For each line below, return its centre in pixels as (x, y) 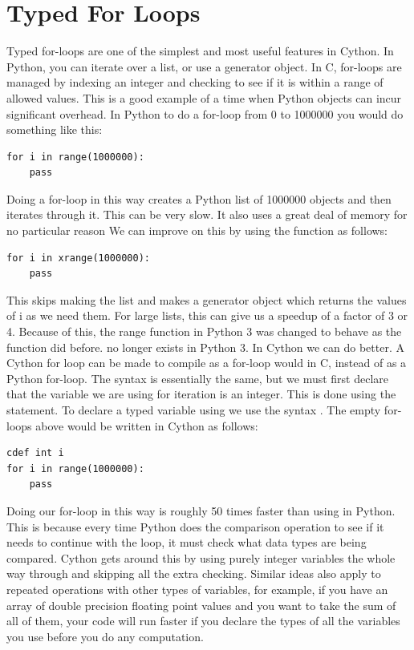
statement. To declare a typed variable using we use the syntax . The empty (194, 410)
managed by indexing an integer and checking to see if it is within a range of (195, 82)
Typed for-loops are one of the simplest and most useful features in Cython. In (200, 51)
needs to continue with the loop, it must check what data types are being (187, 542)
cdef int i (35, 453)
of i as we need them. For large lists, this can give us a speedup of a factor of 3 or (207, 315)
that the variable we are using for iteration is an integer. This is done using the (201, 394)
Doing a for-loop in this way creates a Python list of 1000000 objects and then (199, 198)
